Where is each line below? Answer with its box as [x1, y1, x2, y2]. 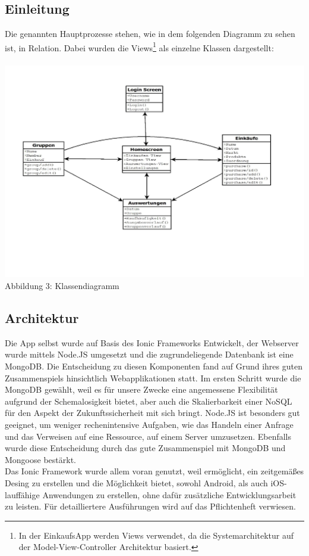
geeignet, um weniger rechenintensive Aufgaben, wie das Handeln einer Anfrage [5, 418, 294, 431]
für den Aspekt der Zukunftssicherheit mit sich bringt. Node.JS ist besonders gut [5, 406, 300, 419]
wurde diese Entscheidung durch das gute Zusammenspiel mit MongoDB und [5, 442, 286, 454]
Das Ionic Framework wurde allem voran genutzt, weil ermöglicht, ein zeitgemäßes [5, 465, 304, 477]
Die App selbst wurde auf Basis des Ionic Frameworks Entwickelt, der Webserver [5, 336, 299, 349]
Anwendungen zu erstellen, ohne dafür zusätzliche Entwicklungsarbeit [42, 488, 297, 501]
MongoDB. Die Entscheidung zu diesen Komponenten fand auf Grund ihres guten [5, 360, 302, 372]
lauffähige [5, 488, 40, 501]
